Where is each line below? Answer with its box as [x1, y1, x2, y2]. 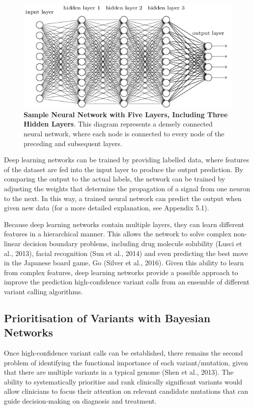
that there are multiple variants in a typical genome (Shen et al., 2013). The [4, 367, 234, 377]
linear [4, 238, 21, 248]
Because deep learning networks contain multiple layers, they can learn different [4, 219, 245, 229]
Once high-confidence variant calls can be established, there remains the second [4, 348, 243, 358]
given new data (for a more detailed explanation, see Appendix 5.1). [4, 203, 209, 213]
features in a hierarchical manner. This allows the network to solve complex [4, 229, 231, 239]
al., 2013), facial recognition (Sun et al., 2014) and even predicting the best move [4, 248, 248, 258]
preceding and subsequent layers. [24, 138, 122, 148]
